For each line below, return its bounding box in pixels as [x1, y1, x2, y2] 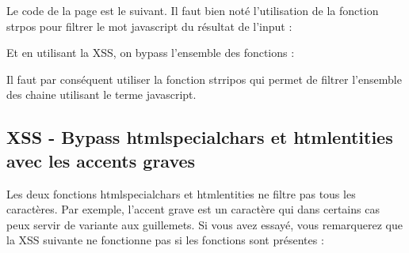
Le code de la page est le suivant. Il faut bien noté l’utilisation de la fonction [6, 2, 379, 18]
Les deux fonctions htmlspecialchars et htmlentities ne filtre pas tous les [6, 185, 356, 202]
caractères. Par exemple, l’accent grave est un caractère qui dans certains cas [6, 201, 380, 217]
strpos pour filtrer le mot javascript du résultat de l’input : [6, 17, 292, 34]
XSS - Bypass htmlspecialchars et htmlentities [6, 125, 393, 149]
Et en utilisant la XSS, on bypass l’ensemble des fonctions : [6, 44, 295, 61]
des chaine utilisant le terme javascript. [6, 86, 197, 103]
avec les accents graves [6, 148, 196, 172]
